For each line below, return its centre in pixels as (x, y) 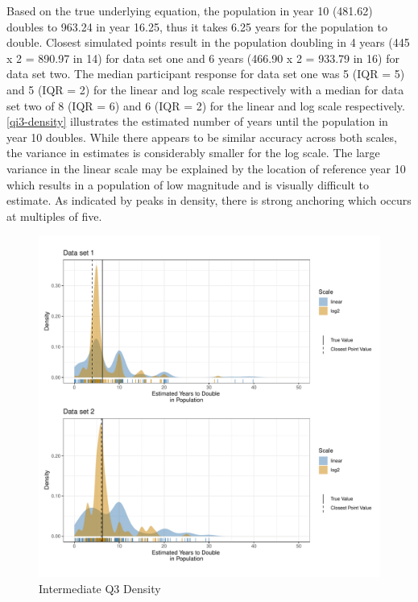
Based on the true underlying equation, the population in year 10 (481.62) (190, 10)
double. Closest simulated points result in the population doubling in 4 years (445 (208, 42)
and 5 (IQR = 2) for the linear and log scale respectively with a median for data (205, 89)
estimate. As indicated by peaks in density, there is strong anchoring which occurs (209, 200)
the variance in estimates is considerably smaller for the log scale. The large (193, 153)
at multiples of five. (54, 216)
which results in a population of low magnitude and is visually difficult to (188, 184)
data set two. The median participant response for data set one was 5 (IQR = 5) (206, 74)
